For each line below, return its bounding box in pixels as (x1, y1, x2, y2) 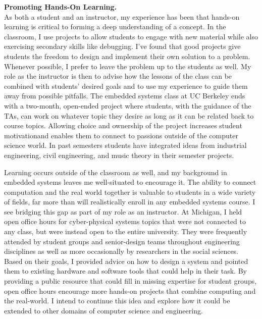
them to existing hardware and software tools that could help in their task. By (4, 265, 247, 276)
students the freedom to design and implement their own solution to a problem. (4, 50, 250, 61)
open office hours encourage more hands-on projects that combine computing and (4, 285, 256, 296)
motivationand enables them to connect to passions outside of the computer (4, 130, 238, 140)
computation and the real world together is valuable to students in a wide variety (4, 186, 256, 197)
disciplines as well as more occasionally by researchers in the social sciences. (4, 246, 239, 256)
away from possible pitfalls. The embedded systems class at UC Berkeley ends (4, 90, 245, 101)
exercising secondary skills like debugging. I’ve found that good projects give (4, 41, 241, 51)
